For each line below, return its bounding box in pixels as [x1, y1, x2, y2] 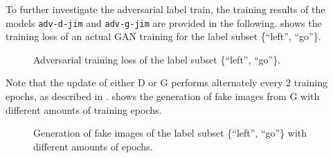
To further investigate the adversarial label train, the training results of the [6, 2, 325, 16]
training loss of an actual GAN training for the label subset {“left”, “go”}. [6, 29, 321, 43]
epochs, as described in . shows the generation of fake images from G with [6, 89, 320, 103]
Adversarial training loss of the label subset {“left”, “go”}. [33, 52, 281, 66]
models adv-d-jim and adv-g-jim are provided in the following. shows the [6, 15, 322, 30]
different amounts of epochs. [33, 139, 153, 153]
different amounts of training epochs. [6, 102, 162, 117]
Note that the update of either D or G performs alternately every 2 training [6, 75, 327, 90]
